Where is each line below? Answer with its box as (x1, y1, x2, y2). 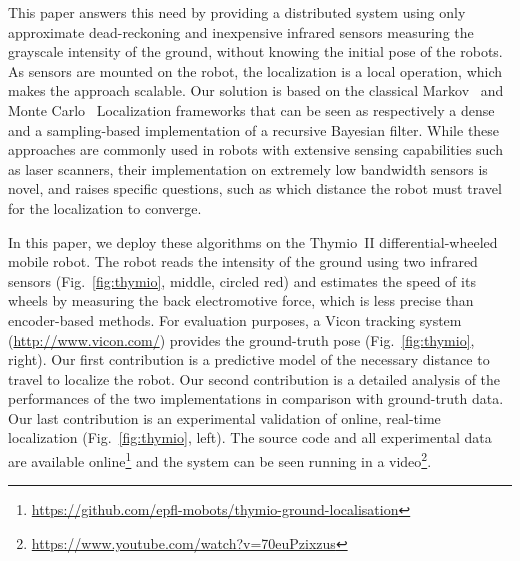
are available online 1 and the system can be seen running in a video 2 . (8, 448, 432, 471)
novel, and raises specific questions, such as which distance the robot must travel (8, 178, 502, 199)
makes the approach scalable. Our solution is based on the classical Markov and (8, 80, 504, 101)
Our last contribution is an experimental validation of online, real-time (8, 407, 441, 428)
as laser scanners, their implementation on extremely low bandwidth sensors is (8, 158, 488, 179)
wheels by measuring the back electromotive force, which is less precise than (8, 290, 474, 311)
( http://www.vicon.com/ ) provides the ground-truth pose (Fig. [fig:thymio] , (8, 329, 475, 350)
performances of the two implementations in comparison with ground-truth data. (8, 388, 504, 409)
